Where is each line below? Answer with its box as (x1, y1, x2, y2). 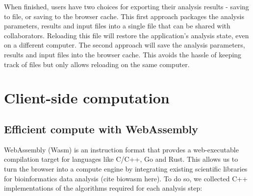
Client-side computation (4, 88, 170, 108)
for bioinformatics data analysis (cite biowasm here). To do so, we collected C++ (4, 173, 248, 183)
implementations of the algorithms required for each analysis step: (4, 183, 202, 193)
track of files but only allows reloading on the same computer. (4, 59, 190, 69)
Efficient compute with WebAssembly (4, 121, 199, 136)
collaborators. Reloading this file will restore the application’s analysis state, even (4, 30, 249, 40)
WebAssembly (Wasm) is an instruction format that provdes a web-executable (4, 144, 239, 154)
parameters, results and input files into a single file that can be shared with (4, 21, 230, 31)
